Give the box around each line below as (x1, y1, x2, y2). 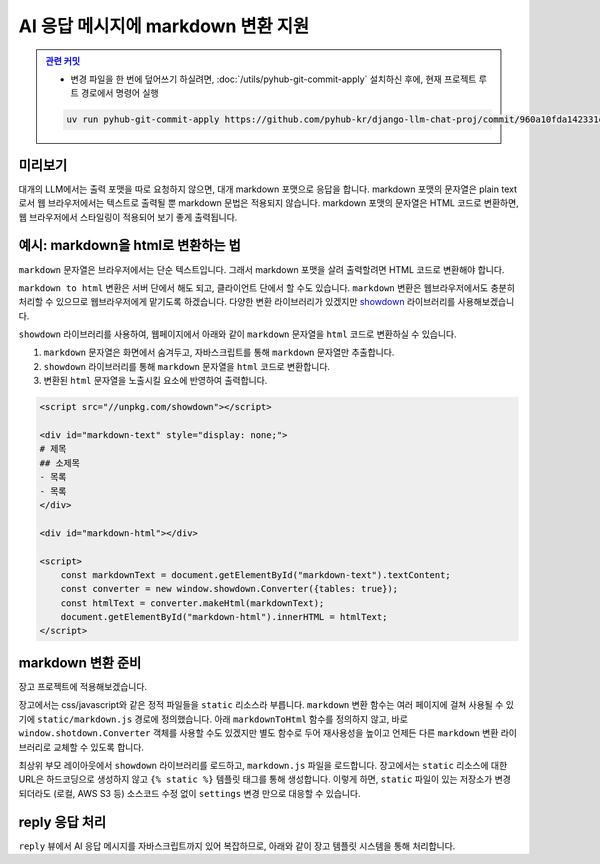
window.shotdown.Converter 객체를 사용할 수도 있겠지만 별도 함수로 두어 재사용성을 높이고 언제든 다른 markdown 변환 (18, 727, 499, 739)
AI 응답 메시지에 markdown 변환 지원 (18, 15, 310, 37)
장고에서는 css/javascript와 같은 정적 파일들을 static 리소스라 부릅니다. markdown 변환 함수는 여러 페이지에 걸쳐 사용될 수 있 (18, 699, 515, 711)
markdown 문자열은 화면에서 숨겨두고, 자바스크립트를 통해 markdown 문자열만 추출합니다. (43, 346, 395, 359)
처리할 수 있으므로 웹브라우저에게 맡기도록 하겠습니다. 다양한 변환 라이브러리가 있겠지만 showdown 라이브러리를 (18, 296, 456, 308)
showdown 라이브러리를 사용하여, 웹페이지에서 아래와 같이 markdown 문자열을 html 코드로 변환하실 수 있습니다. (18, 328, 457, 340)
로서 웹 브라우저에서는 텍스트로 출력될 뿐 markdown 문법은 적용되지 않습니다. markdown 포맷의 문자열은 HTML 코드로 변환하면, (18, 197, 519, 209)
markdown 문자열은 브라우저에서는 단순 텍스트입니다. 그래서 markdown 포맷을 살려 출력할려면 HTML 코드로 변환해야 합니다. (18, 263, 505, 275)
